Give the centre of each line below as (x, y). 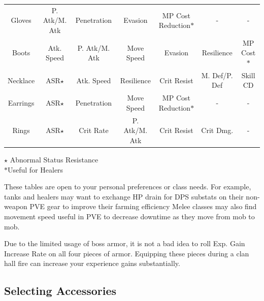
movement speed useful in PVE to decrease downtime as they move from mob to (129, 216)
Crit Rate (94, 130)
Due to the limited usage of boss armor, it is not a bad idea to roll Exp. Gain (125, 243)
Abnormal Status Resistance (54, 159)
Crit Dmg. (217, 130)
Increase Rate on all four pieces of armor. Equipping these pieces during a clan (127, 253)
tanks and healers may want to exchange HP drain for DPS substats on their (124, 196)
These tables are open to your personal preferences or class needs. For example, (128, 187)
